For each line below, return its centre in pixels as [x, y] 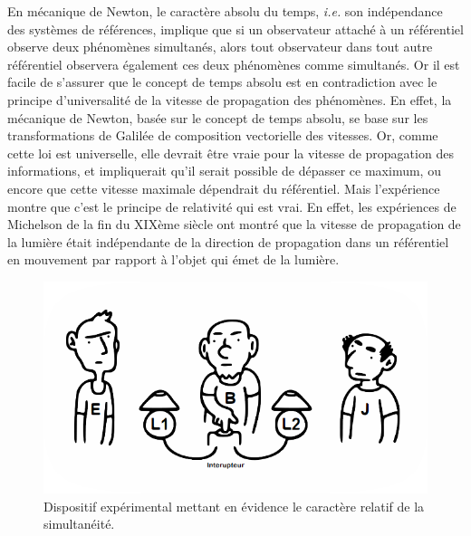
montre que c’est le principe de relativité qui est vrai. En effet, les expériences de [232, 206]
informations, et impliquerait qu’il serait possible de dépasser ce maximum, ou [224, 171]
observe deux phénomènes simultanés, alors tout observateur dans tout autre [220, 47]
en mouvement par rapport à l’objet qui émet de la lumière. [173, 259]
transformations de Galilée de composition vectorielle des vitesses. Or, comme [223, 135]
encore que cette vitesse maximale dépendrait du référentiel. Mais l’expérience [224, 188]
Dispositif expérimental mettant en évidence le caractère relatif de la [234, 506]
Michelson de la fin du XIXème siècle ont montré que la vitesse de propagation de [234, 224]
